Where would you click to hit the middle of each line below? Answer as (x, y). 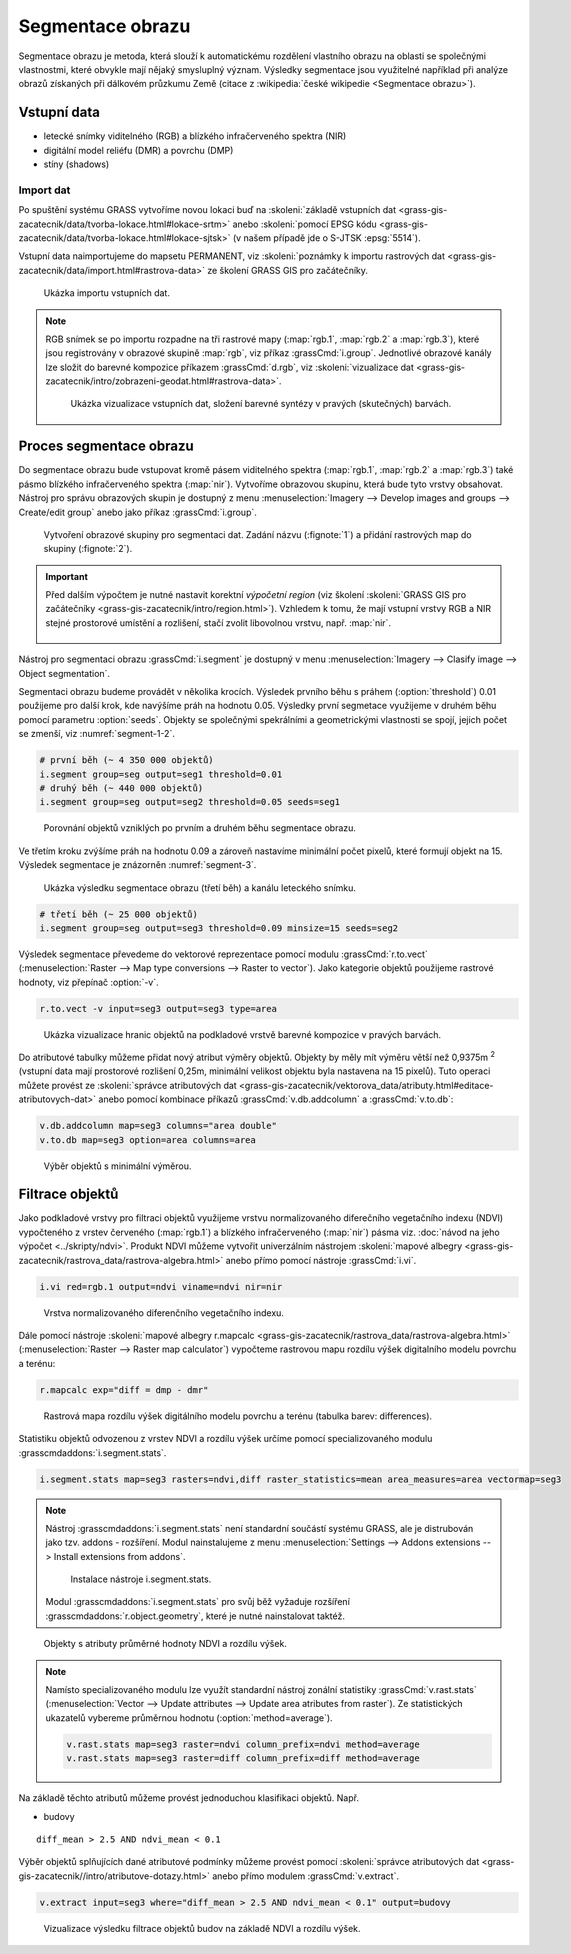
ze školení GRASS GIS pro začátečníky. (287, 270)
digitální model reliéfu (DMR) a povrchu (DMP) (138, 150)
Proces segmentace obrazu (106, 446)
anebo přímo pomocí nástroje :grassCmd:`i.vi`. (321, 1260)
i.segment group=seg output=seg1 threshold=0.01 (161, 774)
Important (67, 576)
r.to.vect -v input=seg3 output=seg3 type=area (158, 1008)
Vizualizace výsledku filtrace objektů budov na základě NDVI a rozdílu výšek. (202, 1928)
